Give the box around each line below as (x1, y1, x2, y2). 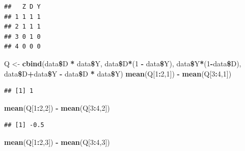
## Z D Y (4, 3, 41, 10)
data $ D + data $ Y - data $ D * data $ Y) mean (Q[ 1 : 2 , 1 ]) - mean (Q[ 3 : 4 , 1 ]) (4, 68, 232, 79)
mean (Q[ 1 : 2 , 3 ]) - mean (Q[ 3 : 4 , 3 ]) (4, 136, 110, 147)
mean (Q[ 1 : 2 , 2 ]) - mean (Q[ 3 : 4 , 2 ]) (4, 102, 110, 113)
